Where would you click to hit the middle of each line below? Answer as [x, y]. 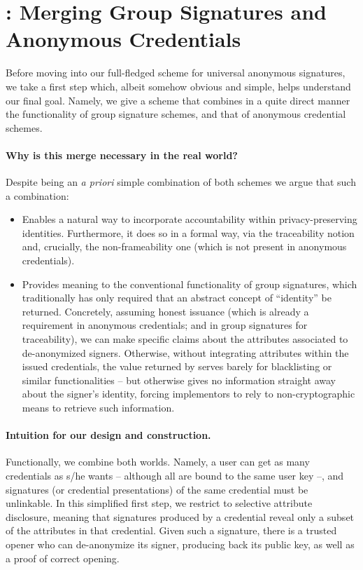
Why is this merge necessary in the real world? [122, 155]
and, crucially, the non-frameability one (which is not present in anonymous [184, 246]
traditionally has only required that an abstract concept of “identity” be [177, 298]
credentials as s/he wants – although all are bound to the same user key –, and [175, 475]
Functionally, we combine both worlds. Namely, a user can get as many [158, 462]
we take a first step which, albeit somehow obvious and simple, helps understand [178, 86]
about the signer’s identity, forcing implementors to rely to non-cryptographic [188, 394]
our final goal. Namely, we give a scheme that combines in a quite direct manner [178, 100]
